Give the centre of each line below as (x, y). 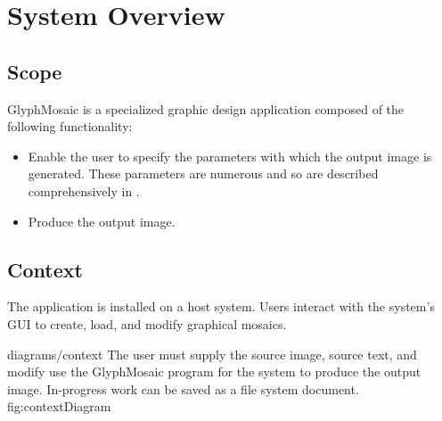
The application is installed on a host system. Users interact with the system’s (221, 306)
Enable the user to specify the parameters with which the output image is (230, 156)
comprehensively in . (84, 190)
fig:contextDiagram (59, 406)
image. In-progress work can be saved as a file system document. (183, 388)
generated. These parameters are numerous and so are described (203, 173)
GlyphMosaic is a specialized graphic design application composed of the (206, 108)
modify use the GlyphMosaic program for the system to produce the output (214, 371)
